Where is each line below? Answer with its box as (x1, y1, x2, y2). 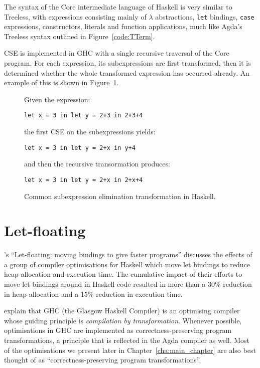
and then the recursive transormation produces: (24, 158, 170, 169)
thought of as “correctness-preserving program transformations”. (4, 354, 201, 365)
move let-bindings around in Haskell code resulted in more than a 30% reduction (4, 279, 252, 289)
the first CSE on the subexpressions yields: (24, 126, 156, 137)
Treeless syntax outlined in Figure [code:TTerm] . (4, 31, 155, 41)
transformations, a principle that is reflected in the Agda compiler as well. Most (4, 335, 250, 345)
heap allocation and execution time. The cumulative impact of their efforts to (4, 269, 242, 279)
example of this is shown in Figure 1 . (4, 77, 119, 88)
